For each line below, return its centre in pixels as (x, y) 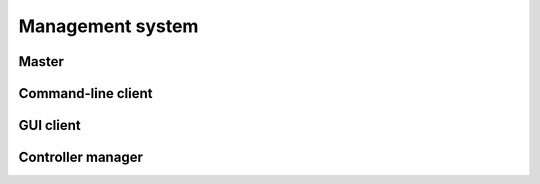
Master (41, 61)
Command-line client (86, 93)
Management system (108, 26)
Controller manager (81, 157)
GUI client (50, 125)
